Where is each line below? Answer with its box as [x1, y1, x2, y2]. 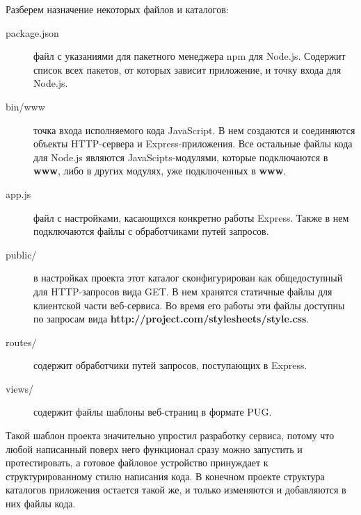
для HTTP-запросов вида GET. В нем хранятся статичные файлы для [33, 284, 332, 298]
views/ [6, 381, 34, 395]
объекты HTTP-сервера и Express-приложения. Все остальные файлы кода [33, 136, 353, 151]
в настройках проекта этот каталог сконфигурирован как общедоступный [33, 270, 343, 285]
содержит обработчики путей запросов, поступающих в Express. [33, 358, 307, 373]
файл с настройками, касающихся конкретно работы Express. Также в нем [33, 210, 349, 224]
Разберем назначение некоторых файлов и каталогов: [6, 2, 229, 16]
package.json [6, 25, 59, 40]
